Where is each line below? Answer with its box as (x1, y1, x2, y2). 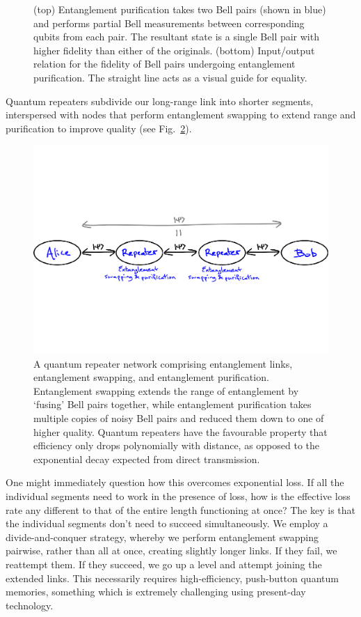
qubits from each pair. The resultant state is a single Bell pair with (33, 29, 319, 44)
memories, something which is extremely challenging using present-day (6, 584, 306, 599)
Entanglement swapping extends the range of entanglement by (33, 383, 299, 398)
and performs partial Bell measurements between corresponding (33, 15, 305, 30)
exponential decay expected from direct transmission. (33, 451, 260, 466)
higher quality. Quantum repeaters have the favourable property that (33, 424, 328, 439)
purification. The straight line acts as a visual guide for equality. (33, 70, 307, 84)
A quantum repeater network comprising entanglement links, (33, 356, 293, 370)
